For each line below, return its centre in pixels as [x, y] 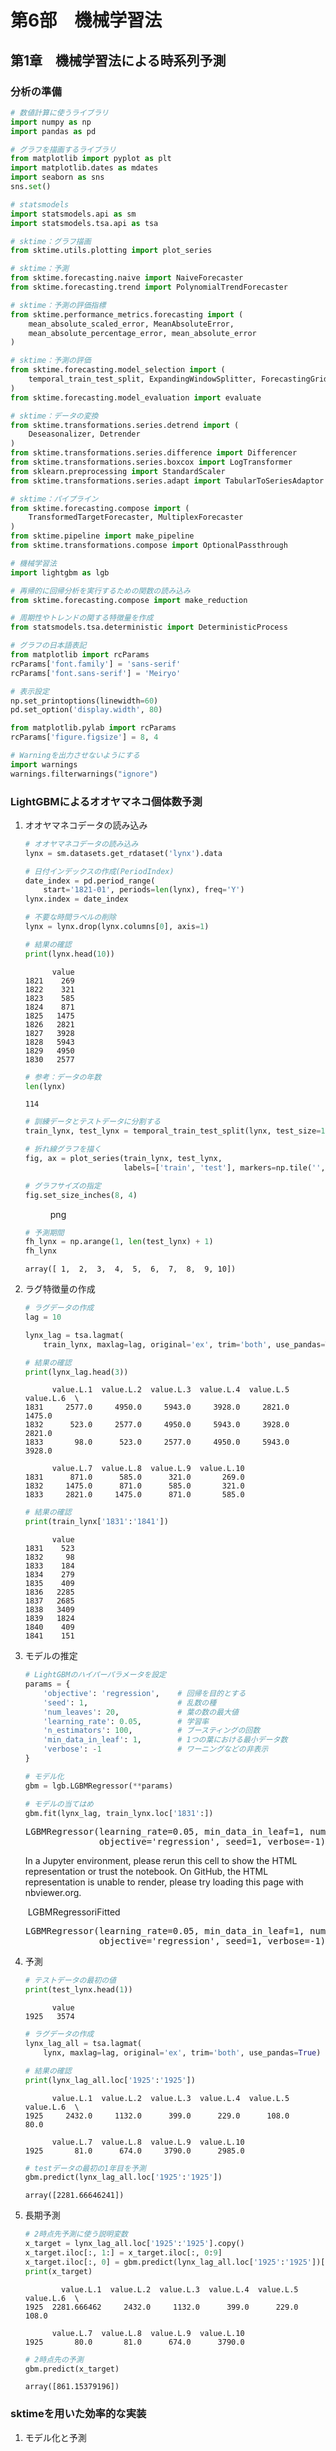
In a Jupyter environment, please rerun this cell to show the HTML [161, 1861]
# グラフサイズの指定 [63, 1186]
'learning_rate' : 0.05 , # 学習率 [126, 1721]
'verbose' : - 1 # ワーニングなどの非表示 [156, 1749]
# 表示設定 [30, 691]
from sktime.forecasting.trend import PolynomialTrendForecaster [149, 287]
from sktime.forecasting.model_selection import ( [118, 370]
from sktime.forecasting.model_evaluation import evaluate [136, 397]
